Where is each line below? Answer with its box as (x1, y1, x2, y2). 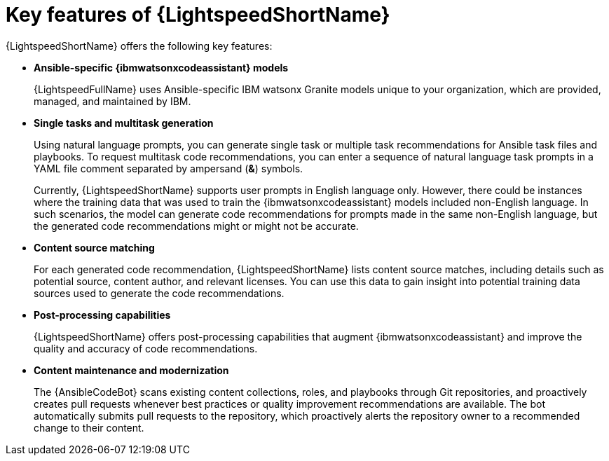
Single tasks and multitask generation (34, 116, 214, 129)
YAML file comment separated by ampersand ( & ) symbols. (34, 162, 303, 174)
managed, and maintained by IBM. (34, 95, 191, 107)
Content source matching (34, 241, 155, 254)
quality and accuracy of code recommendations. (34, 342, 258, 355)
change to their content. (34, 421, 144, 434)
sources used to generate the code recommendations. (34, 287, 285, 299)
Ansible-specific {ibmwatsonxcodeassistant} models (34, 61, 289, 74)
